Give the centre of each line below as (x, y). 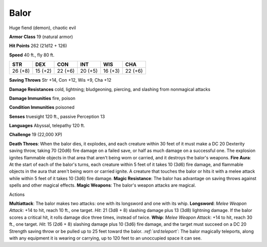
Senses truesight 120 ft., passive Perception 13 (57, 116)
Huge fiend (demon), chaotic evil (43, 28)
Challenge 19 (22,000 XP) (36, 135)
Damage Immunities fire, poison (42, 98)
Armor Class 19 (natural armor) (41, 37)
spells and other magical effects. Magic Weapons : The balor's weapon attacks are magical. (103, 185)
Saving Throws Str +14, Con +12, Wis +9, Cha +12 (60, 80)
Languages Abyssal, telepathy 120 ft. (47, 126)
